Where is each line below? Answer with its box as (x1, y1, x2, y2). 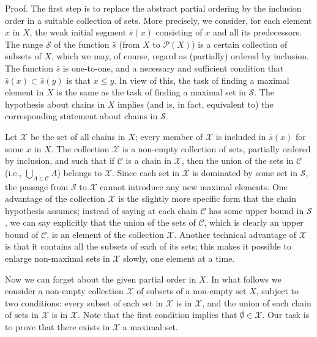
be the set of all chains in (30, 130, 125, 143)
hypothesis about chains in (5, 97, 105, 110)
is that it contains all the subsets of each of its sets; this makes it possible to (5, 240, 291, 253)
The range (5, 37, 43, 50)
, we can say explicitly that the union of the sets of (5, 216, 196, 229)
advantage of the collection (5, 192, 105, 205)
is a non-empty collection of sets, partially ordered (122, 142, 311, 155)
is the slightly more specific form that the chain (118, 192, 297, 205)
